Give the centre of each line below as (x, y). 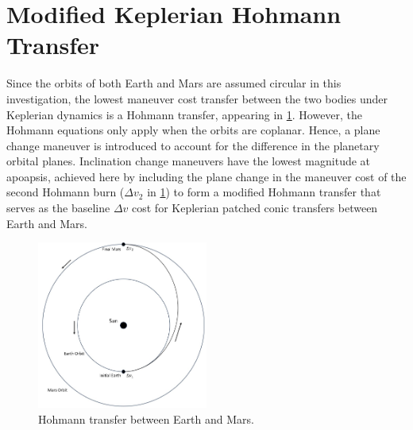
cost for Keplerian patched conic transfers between (255, 208)
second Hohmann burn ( (66, 192)
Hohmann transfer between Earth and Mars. (146, 418)
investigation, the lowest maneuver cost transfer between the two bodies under (197, 98)
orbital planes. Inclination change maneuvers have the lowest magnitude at (189, 161)
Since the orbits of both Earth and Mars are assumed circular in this (174, 83)
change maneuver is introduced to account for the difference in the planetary (193, 145)
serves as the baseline (58, 208)
